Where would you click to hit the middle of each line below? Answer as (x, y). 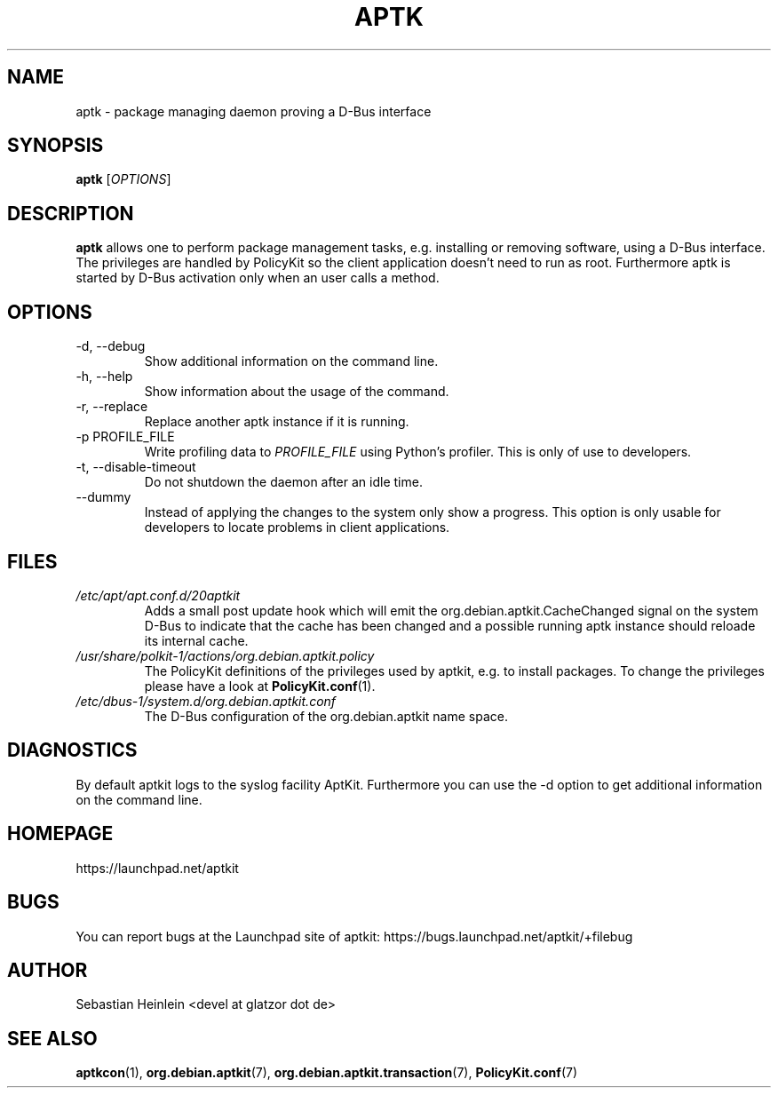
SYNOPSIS (56, 146)
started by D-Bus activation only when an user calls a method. (258, 278)
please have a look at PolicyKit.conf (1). (260, 686)
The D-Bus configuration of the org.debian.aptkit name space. (326, 716)
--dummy (103, 497)
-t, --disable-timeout (136, 467)
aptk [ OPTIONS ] (123, 179)
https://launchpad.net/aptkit (157, 868)
